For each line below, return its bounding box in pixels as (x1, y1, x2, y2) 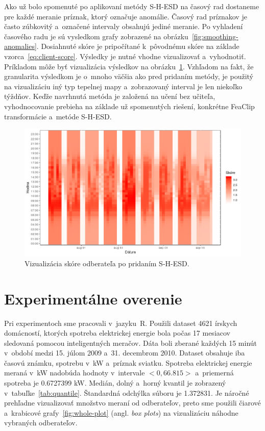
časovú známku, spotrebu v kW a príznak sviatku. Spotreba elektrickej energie (4, 357, 252, 368)
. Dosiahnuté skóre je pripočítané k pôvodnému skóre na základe (36, 41, 239, 52)
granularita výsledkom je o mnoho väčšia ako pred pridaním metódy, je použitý (4, 71, 254, 82)
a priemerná (195, 367, 234, 378)
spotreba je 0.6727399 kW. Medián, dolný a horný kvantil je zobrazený (4, 377, 226, 388)
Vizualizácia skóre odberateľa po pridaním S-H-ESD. (25, 258, 189, 268)
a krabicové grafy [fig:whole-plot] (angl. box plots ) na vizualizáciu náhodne (4, 407, 238, 418)
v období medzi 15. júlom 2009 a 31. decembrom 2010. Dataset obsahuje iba (4, 347, 245, 358)
